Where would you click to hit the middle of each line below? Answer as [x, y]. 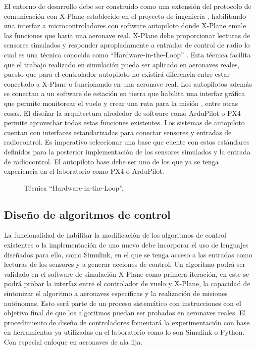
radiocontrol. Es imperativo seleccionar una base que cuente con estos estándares [127, 142]
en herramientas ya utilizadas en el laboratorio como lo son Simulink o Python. [124, 332]
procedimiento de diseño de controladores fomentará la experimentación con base [127, 322]
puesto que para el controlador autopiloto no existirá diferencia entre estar [117, 74]
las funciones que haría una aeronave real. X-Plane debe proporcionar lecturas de [127, 35]
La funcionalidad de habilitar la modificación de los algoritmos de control [115, 235]
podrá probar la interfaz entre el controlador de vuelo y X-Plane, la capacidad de [127, 283]
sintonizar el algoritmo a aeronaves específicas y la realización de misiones [116, 293]
